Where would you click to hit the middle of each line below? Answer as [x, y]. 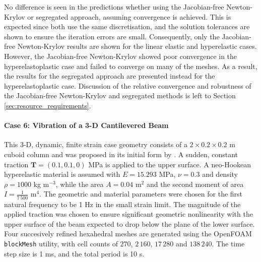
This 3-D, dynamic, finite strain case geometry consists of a [96, 144]
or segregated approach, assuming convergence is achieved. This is [129, 16]
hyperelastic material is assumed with [62, 174]
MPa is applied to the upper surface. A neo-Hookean [170, 164]
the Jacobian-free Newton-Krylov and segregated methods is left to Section [120, 95]
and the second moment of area [195, 184]
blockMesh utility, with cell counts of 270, [69, 243]
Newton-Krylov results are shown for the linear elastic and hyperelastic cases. [137, 46]
